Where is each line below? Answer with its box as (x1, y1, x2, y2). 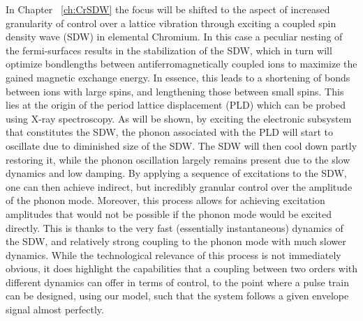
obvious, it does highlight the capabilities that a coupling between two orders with (6, 261, 358, 276)
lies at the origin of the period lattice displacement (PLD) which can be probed (6, 97, 346, 112)
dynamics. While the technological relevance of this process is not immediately (6, 247, 341, 262)
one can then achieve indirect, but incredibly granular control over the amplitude (6, 179, 353, 194)
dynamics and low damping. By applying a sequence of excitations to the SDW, (6, 166, 347, 180)
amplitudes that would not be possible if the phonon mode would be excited (6, 206, 332, 221)
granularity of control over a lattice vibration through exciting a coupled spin (6, 15, 336, 30)
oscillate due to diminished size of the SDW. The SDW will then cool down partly (6, 138, 357, 152)
